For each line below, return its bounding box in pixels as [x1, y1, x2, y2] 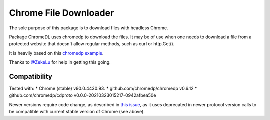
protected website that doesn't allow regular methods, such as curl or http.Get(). [9, 41, 175, 47]
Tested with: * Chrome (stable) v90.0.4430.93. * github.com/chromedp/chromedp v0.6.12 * [9, 85, 197, 92]
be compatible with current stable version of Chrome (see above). [9, 109, 145, 115]
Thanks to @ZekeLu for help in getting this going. [9, 59, 111, 65]
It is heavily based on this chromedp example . [9, 50, 104, 56]
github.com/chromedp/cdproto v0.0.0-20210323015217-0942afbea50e [9, 92, 156, 98]
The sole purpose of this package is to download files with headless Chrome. [9, 25, 168, 31]
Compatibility [9, 72, 52, 81]
